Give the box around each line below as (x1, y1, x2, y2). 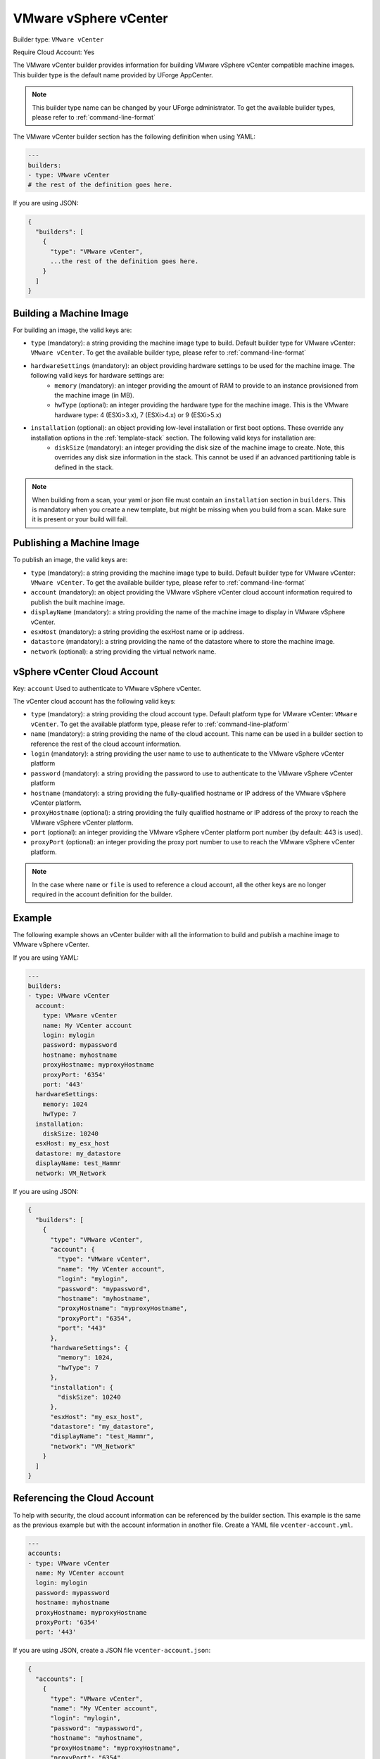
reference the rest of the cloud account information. (30, 739, 182, 748)
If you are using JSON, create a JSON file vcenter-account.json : (13, 1646, 211, 1655)
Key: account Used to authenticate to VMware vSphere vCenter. (13, 684, 201, 692)
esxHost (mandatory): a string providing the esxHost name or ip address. (30, 627, 245, 636)
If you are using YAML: (13, 953, 79, 962)
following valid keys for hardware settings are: (30, 372, 165, 380)
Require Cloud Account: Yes (13, 48, 95, 56)
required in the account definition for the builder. (32, 890, 172, 898)
